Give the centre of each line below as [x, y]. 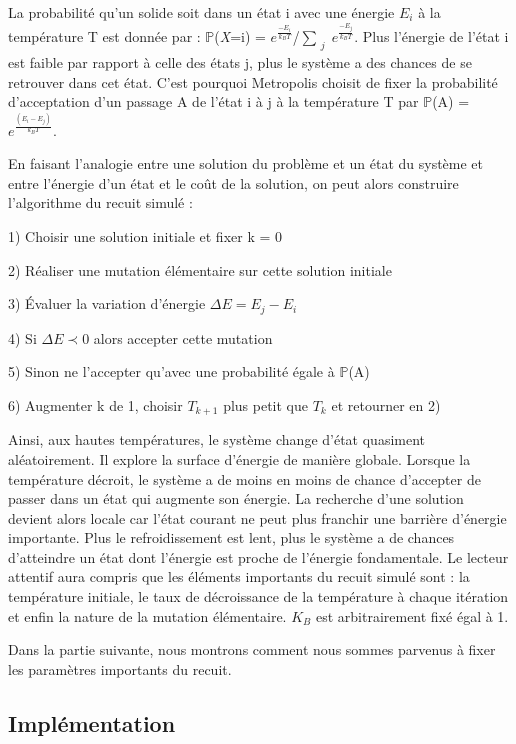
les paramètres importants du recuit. [120, 668]
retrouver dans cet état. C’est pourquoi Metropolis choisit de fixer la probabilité [253, 81]
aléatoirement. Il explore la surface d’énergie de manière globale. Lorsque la [239, 458]
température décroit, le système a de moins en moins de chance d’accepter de [244, 478]
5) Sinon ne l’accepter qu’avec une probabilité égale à [171, 371]
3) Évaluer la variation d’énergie [107, 303]
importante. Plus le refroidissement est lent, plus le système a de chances [231, 537]
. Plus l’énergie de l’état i [431, 35]
